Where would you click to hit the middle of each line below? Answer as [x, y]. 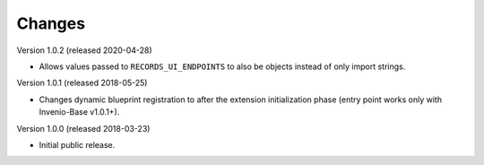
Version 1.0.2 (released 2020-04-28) [84, 50]
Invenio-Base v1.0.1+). [79, 112]
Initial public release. [77, 144]
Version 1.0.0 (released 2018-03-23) [83, 128]
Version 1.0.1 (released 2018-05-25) [82, 83]
